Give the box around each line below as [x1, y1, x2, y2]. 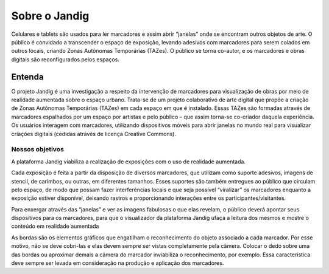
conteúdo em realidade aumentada [11, 222, 99, 230]
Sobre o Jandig [11, 9, 90, 22]
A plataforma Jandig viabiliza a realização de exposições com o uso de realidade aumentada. [11, 158, 246, 165]
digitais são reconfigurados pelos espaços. [11, 55, 120, 63]
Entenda [11, 72, 44, 82]
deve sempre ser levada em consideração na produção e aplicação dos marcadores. [11, 259, 224, 267]
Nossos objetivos [11, 145, 64, 154]
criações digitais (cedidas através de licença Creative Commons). [11, 130, 177, 137]
